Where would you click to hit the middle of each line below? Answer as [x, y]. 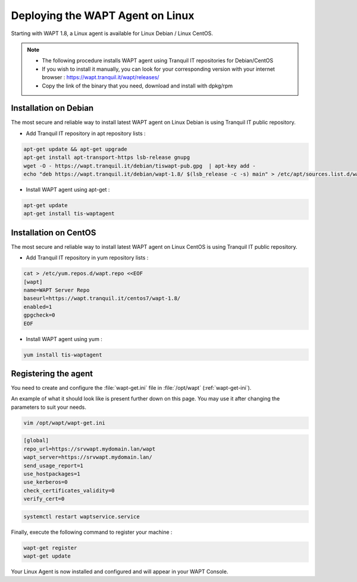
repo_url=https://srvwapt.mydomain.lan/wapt [90, 449]
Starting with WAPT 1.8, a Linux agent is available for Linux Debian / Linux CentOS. [112, 33]
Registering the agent [52, 373]
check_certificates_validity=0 [69, 490]
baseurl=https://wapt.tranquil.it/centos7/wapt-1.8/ [102, 298]
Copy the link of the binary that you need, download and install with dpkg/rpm [137, 86]
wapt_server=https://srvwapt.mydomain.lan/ [88, 457]
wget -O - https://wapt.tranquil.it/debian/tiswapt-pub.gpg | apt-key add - [140, 166]
